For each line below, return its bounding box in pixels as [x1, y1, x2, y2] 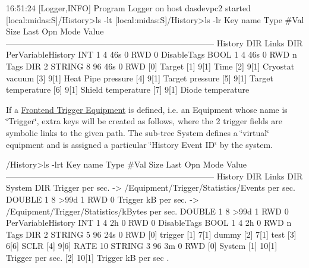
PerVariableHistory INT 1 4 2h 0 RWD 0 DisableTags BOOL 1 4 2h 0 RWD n [6, 216, 292, 229]
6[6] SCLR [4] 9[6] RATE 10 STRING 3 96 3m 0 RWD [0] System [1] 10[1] [6, 239, 278, 252]
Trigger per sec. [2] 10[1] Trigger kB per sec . [6, 251, 169, 263]
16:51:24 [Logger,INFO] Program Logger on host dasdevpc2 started [6, 2, 251, 14]
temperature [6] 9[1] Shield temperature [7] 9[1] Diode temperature [6, 83, 250, 96]
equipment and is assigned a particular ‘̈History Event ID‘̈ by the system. [6, 138, 273, 150]
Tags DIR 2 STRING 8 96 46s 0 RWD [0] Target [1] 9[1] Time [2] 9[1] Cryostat [6, 59, 295, 72]
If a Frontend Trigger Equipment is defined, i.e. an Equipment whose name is [6, 103, 288, 115]
